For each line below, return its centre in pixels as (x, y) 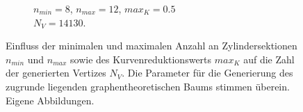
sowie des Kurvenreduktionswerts (141, 59)
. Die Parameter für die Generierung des (207, 73)
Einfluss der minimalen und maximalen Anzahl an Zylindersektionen (151, 46)
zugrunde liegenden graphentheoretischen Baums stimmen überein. (148, 86)
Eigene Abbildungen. (50, 100)
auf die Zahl (269, 59)
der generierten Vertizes (56, 73)
